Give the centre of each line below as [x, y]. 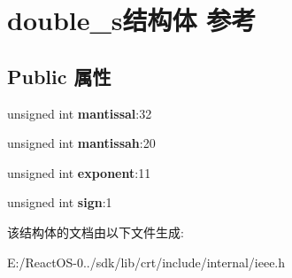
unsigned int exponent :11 [79, 172]
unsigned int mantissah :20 [81, 143]
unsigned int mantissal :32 [80, 113]
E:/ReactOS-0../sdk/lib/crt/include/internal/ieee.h [146, 262]
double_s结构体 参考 [132, 20]
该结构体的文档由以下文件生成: [96, 232]
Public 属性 [59, 76]
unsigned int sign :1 [60, 202]
